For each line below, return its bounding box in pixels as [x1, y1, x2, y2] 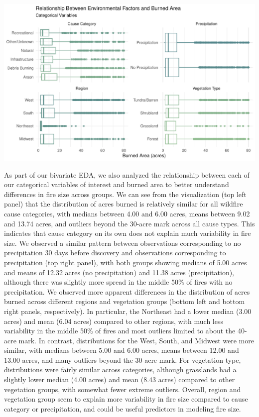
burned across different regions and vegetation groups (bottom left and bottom [4, 296, 245, 307]
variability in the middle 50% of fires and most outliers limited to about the [4, 325, 236, 336]
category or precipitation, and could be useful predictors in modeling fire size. [4, 403, 241, 414]
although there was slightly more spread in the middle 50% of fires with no [4, 277, 233, 287]
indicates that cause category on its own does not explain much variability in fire [4, 228, 251, 238]
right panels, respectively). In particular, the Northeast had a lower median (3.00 [4, 306, 252, 316]
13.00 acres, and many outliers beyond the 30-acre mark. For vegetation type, [4, 354, 241, 365]
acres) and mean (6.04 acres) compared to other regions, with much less [4, 315, 223, 326]
